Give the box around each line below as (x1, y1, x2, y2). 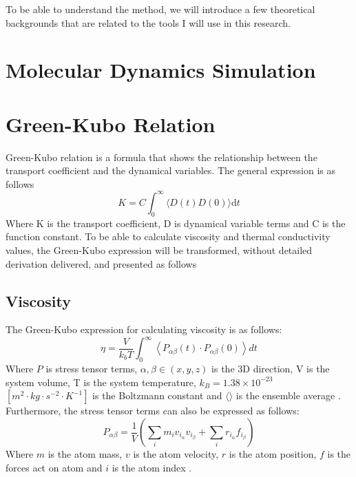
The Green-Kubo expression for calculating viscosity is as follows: (6, 322, 282, 337)
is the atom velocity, (133, 447, 219, 461)
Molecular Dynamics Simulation (6, 56, 316, 84)
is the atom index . (112, 460, 192, 474)
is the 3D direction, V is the (211, 361, 330, 376)
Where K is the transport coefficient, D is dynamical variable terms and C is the (6, 215, 346, 230)
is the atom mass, (48, 447, 123, 461)
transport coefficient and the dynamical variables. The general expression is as (6, 163, 335, 178)
